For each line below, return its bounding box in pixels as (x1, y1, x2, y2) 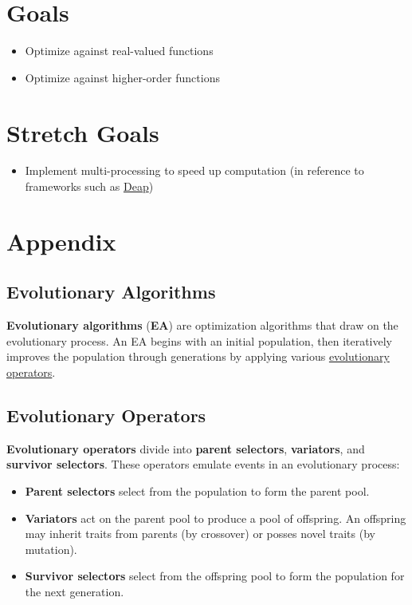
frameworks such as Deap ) (25, 178, 154, 195)
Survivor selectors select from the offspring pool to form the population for (25, 567, 405, 584)
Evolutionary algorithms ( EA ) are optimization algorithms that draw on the (6, 317, 398, 334)
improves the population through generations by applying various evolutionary (6, 348, 390, 365)
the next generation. (25, 583, 124, 599)
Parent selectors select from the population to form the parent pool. (25, 482, 370, 499)
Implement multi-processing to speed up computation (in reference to (25, 162, 364, 179)
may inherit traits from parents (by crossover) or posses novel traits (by (25, 525, 375, 542)
